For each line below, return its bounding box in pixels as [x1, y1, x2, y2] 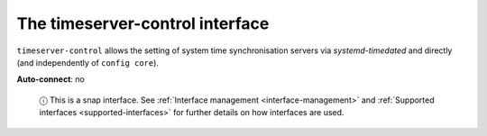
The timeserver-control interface [16, 14, 270, 33]
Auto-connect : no [16, 74, 85, 85]
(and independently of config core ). [16, 57, 160, 68]
